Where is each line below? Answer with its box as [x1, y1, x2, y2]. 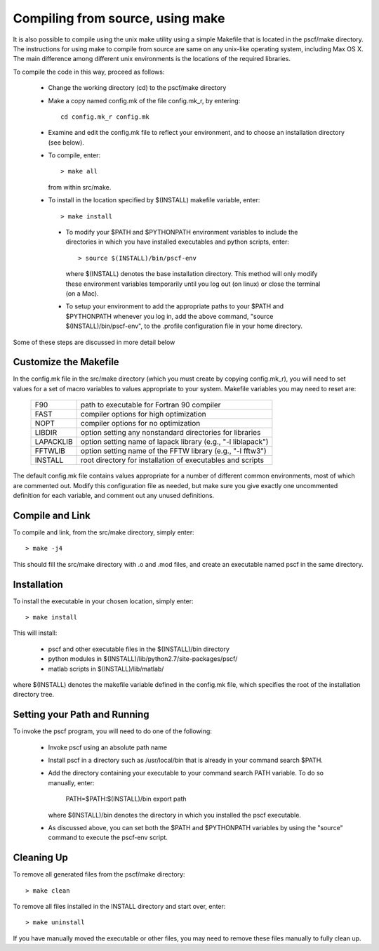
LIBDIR [34, 428, 58, 438]
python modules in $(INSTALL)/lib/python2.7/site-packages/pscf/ [48, 655, 238, 663]
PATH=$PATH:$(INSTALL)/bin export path [65, 794, 187, 804]
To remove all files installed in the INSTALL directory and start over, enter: [13, 903, 226, 911]
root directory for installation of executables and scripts [81, 455, 265, 465]
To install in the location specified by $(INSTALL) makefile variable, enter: [48, 196, 260, 204]
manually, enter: [48, 778, 95, 787]
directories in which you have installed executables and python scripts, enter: [65, 237, 290, 246]
